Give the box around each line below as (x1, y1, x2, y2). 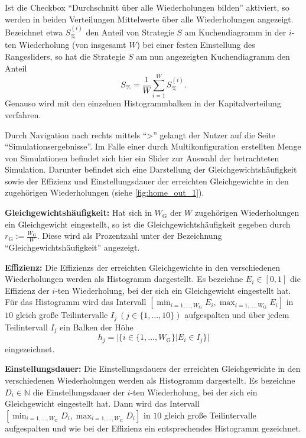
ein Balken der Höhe (60, 320, 134, 333)
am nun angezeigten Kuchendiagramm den (136, 50, 290, 63)
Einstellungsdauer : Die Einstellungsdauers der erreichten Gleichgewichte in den (5, 362, 301, 375)
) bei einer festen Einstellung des (136, 38, 255, 51)
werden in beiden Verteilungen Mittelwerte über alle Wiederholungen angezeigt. (5, 12, 294, 25)
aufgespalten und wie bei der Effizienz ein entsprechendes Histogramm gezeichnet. (5, 421, 301, 434)
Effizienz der (5, 284, 50, 296)
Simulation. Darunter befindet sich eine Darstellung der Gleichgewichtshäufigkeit (5, 163, 297, 176)
